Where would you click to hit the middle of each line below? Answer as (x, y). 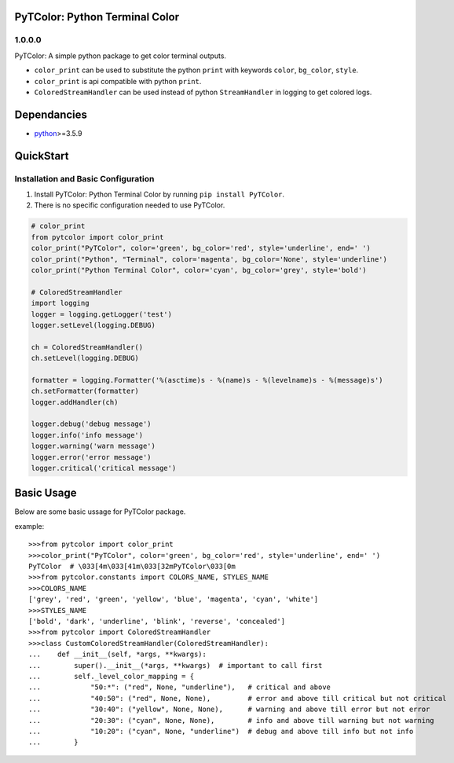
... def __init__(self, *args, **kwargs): (118, 655)
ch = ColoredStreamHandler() (87, 347)
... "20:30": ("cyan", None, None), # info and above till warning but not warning (232, 720)
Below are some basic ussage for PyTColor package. (100, 512)
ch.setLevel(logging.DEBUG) (85, 358)
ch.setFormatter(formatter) (85, 391)
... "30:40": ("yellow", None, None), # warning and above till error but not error (229, 710)
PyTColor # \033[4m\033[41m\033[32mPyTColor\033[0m (132, 567)
